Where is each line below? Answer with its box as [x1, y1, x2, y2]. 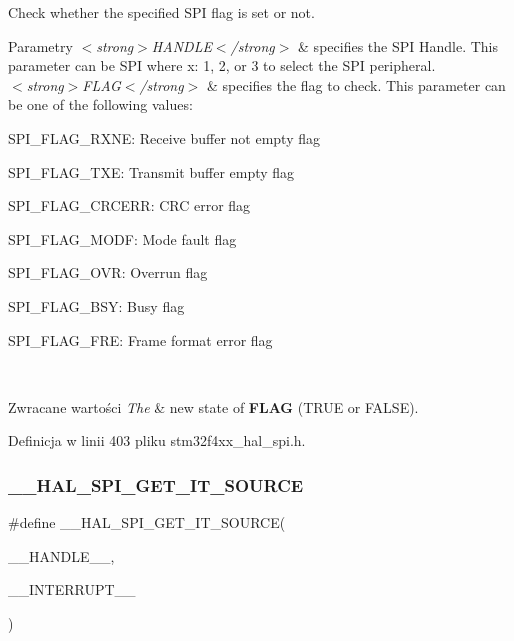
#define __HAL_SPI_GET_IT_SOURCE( [8, 512, 286, 533]
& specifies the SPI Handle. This [298, 35, 498, 56]
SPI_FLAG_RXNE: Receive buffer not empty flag [8, 127, 321, 148]
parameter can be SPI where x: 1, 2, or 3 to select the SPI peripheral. [8, 55, 436, 76]
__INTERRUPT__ [8, 579, 136, 600]
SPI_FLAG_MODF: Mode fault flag [8, 228, 237, 249]
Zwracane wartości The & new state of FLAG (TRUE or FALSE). [8, 396, 419, 417]
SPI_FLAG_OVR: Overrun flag [8, 262, 208, 283]
